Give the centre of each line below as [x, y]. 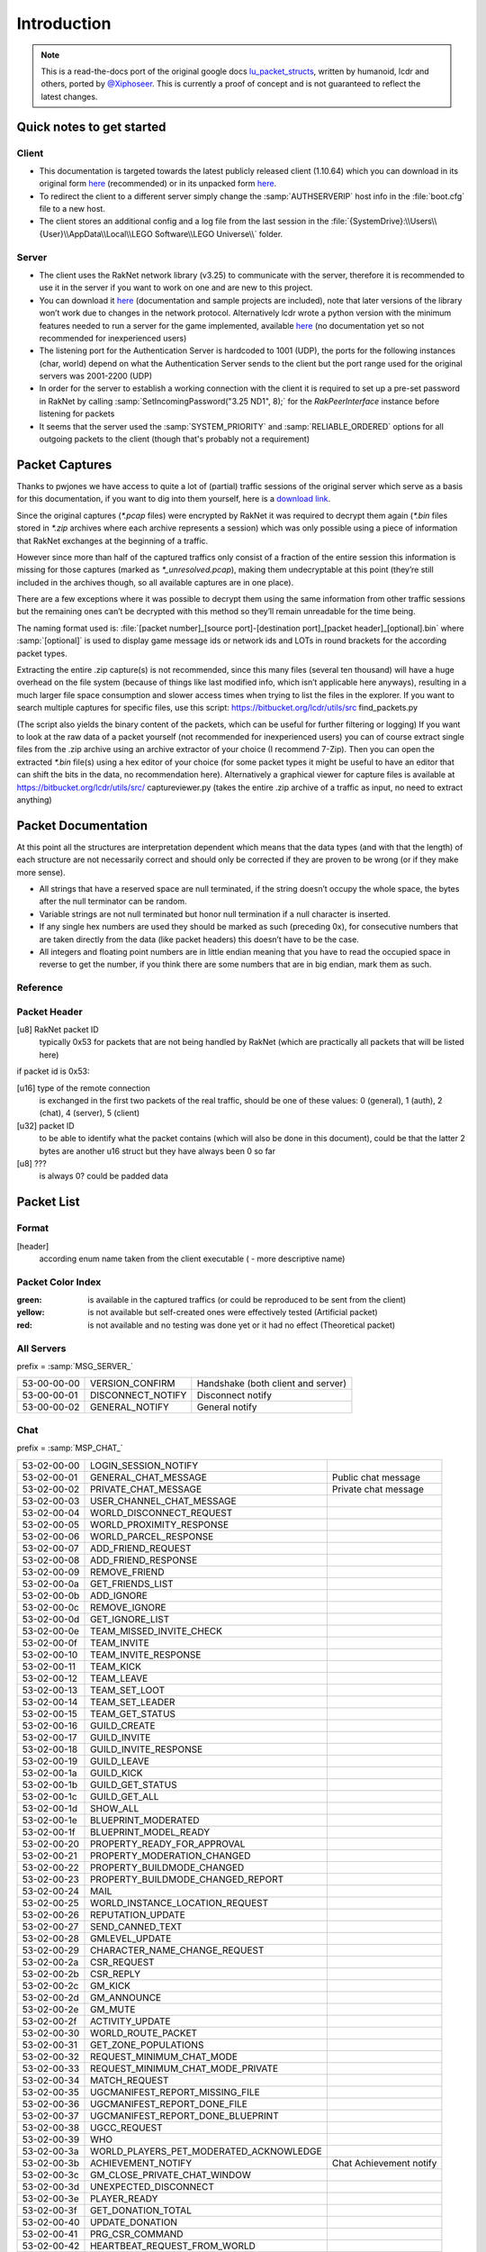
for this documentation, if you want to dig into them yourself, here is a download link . [174, 499]
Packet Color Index [59, 1282]
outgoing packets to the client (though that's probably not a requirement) [175, 439]
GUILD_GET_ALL [125, 1796]
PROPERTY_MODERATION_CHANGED [171, 1856]
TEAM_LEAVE [119, 1678]
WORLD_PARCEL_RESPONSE [152, 1536]
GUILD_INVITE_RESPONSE [147, 1749]
